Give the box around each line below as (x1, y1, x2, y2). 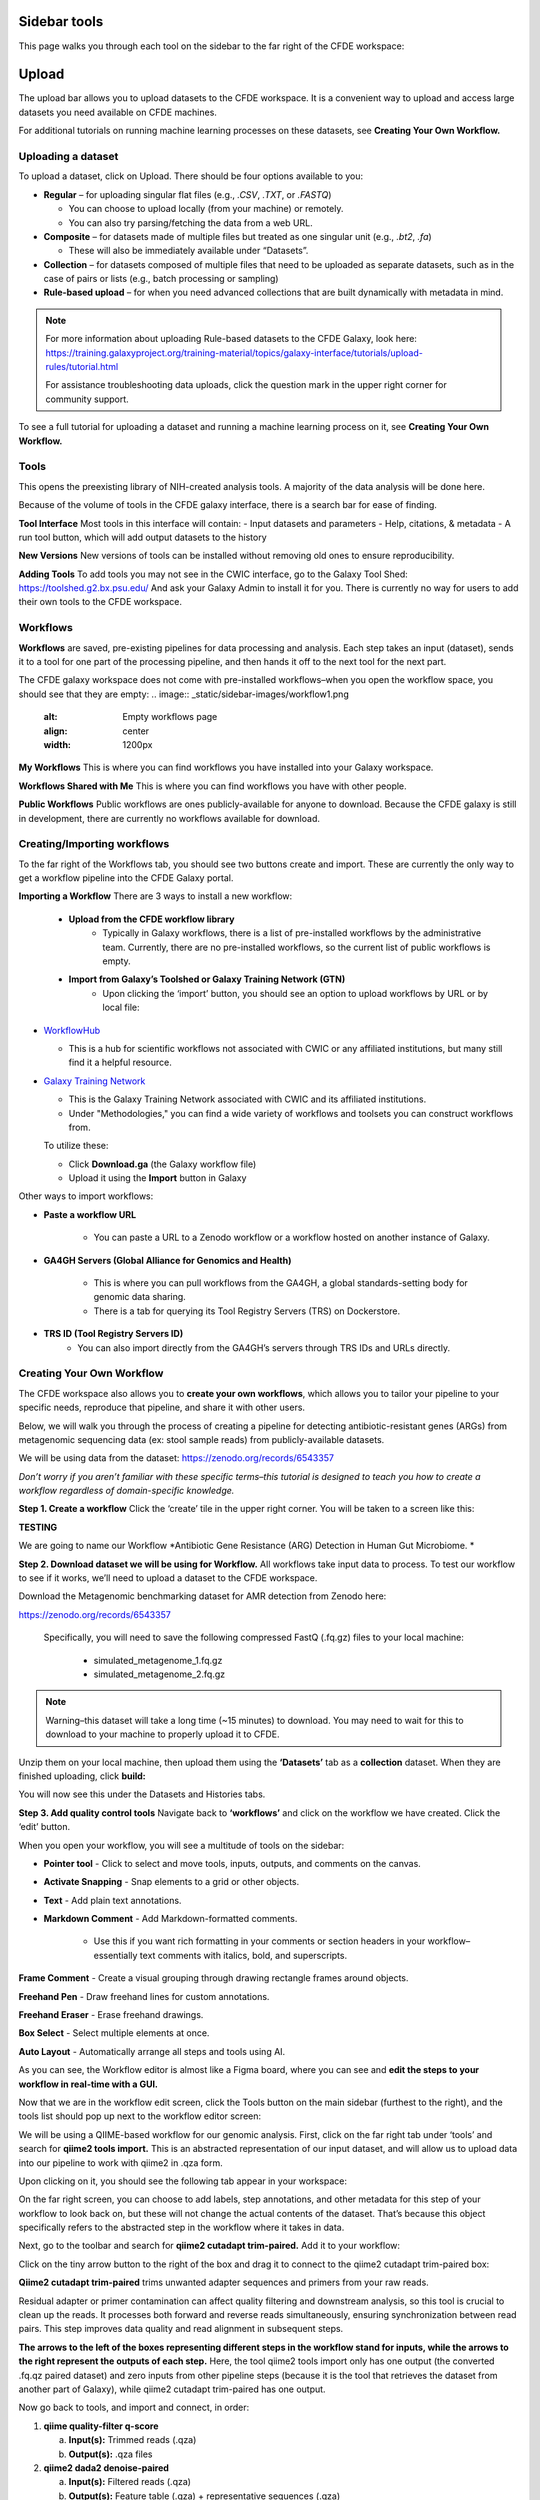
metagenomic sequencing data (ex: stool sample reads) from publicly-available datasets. (18, 1433, 385, 1445)
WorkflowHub (43, 1024, 101, 1036)
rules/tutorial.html (45, 361, 119, 373)
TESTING (18, 1521, 58, 1533)
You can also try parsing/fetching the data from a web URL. (68, 216, 314, 229)
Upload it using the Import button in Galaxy (68, 1172, 247, 1184)
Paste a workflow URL (43, 1208, 137, 1220)
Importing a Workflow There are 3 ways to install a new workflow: (18, 890, 293, 902)
